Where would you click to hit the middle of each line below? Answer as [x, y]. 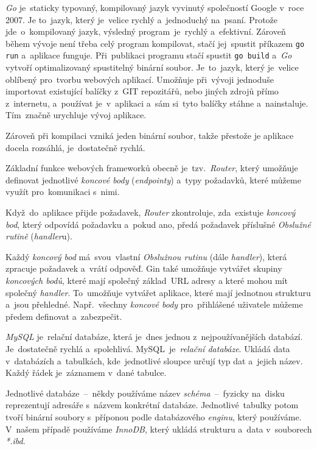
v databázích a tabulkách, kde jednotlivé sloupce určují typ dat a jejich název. [154, 360]
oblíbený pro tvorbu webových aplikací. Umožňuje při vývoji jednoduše [140, 79]
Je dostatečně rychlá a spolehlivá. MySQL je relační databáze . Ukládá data [148, 348]
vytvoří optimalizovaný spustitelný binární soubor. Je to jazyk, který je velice [152, 67]
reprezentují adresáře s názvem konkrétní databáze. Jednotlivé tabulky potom [152, 405]
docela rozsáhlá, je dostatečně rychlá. [75, 147]
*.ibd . [16, 441]
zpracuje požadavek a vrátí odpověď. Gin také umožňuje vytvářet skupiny [144, 268]
